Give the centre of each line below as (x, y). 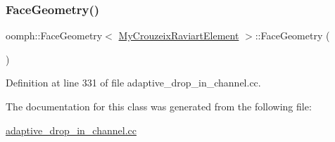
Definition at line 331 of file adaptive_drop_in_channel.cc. (133, 83)
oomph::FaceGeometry (54, 35)
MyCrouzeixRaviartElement (179, 35)
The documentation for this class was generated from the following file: (159, 106)
